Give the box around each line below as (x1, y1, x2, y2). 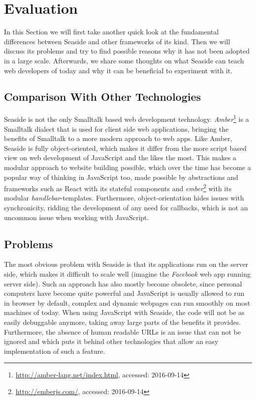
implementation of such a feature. (4, 345, 105, 356)
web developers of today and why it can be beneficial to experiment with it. (4, 65, 233, 75)
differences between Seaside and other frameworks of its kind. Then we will (4, 36, 230, 46)
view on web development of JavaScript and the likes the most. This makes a (4, 152, 236, 163)
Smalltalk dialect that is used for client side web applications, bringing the (4, 123, 229, 134)
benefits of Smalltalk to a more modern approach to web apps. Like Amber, (4, 133, 232, 143)
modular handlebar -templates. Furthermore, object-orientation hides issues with (4, 193, 244, 203)
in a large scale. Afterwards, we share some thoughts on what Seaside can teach (4, 55, 244, 65)
